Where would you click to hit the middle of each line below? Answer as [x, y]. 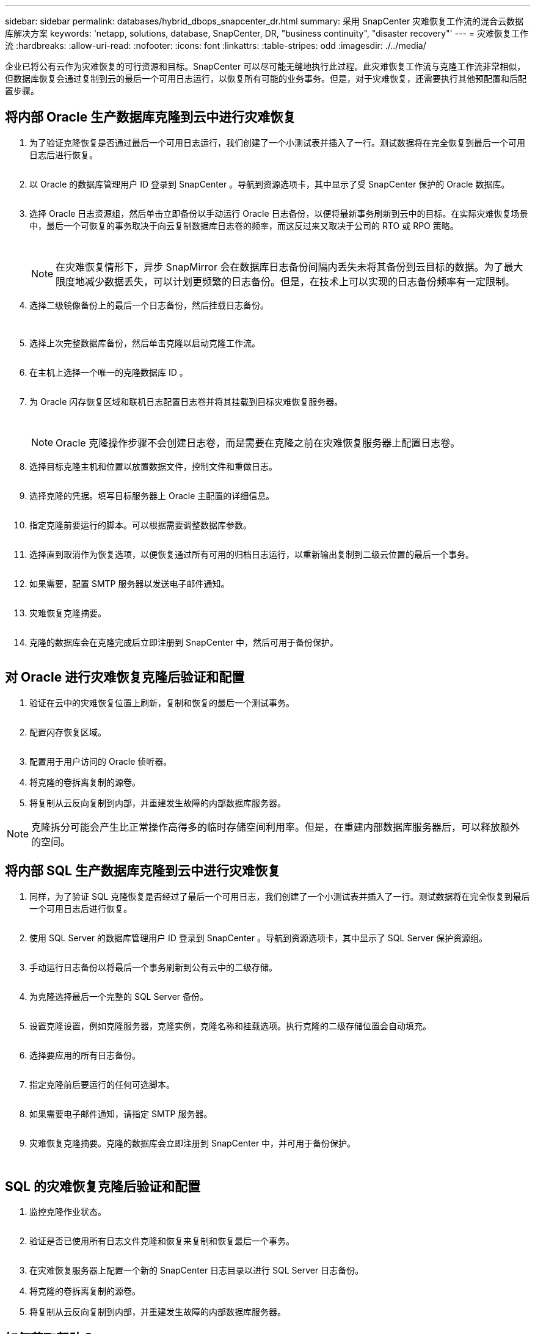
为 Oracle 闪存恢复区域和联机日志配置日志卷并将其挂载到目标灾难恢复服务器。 [186, 401]
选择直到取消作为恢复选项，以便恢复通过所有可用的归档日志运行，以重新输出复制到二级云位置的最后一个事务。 [252, 554]
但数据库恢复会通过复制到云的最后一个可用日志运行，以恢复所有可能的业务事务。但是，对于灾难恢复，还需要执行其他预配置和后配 [266, 78]
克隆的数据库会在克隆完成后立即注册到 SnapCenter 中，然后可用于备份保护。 [184, 642]
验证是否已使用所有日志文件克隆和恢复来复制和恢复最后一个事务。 [162, 1241]
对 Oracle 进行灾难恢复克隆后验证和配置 [125, 677]
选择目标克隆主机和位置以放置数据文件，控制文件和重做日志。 [153, 466]
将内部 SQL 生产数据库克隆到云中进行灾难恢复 [143, 871]
